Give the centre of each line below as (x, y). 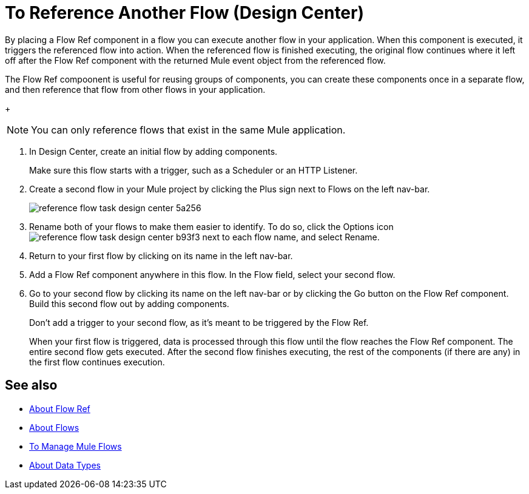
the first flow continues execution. (97, 362)
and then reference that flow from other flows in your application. (135, 89)
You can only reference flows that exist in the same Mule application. (188, 130)
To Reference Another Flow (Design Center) (185, 13)
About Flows (54, 427)
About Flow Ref (60, 408)
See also (31, 385)
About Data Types (65, 465)
